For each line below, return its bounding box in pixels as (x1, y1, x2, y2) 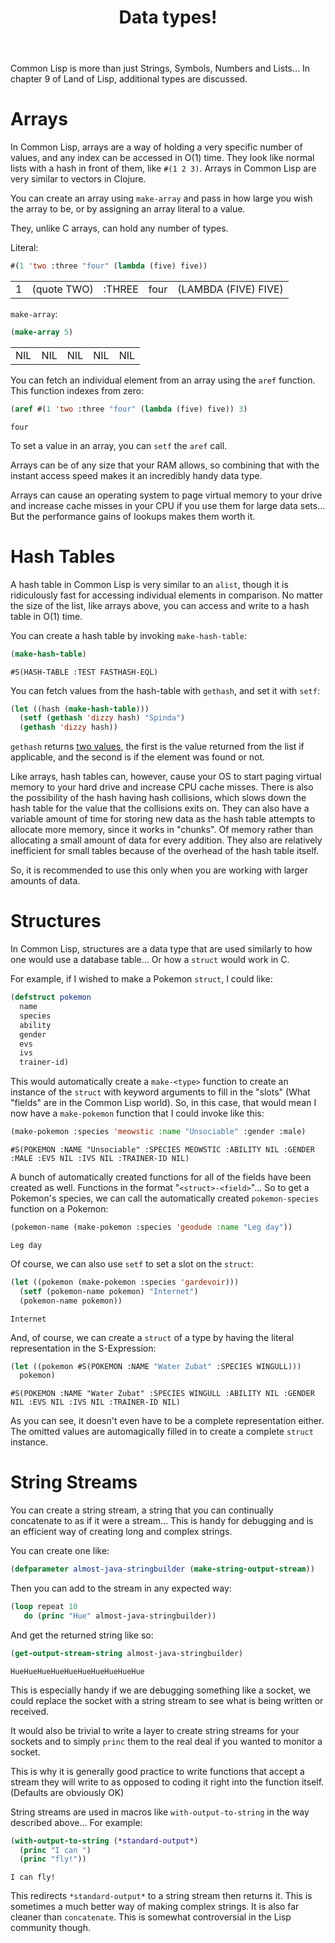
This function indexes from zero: (10, 384, 145, 396)
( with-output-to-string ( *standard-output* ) (10, 1836, 199, 1846)
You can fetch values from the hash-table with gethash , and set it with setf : (10, 684, 320, 696)
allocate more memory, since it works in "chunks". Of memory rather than (10, 824, 314, 836)
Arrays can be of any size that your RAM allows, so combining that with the (10, 459, 320, 471)
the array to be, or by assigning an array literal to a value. (10, 203, 246, 215)
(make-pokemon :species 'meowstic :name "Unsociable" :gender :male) (10, 1127, 307, 1137)
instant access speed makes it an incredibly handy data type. (10, 469, 263, 481)
